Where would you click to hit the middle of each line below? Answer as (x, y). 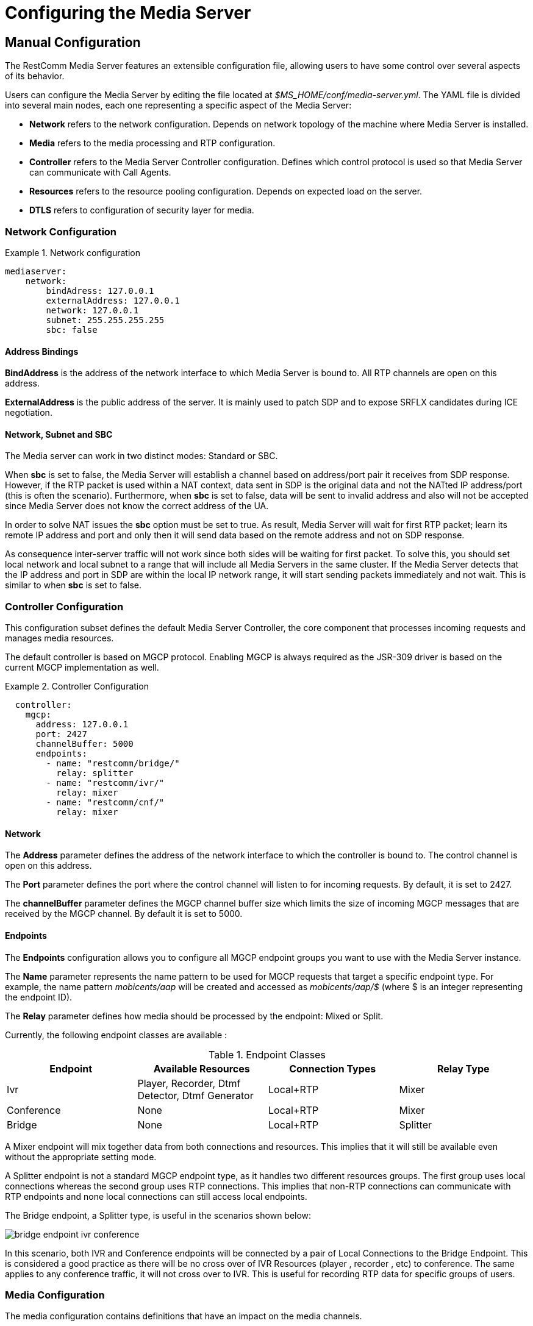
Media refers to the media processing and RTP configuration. (152, 143)
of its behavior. (35, 76)
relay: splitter (95, 773)
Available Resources (202, 1068)
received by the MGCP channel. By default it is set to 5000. (124, 914)
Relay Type (463, 1068)
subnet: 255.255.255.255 (105, 320)
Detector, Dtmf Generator (195, 1095)
